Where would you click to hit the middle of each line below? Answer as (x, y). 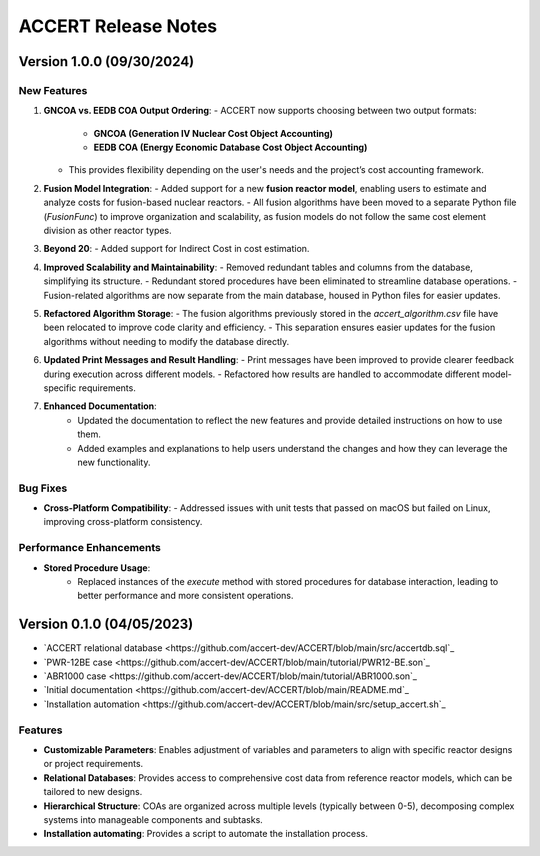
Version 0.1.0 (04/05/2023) (106, 624)
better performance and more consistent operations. (185, 596)
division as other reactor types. (107, 231)
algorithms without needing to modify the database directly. (166, 341)
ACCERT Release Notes (118, 26)
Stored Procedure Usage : (97, 567)
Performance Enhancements (90, 548)
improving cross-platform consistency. (123, 522)
